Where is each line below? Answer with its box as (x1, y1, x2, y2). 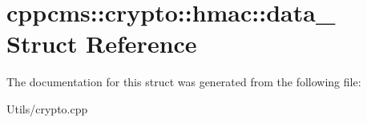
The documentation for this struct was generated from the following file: (6, 73, 361, 90)
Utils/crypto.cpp (6, 100, 88, 117)
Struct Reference (6, 27, 197, 60)
